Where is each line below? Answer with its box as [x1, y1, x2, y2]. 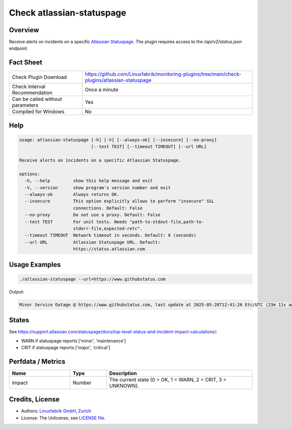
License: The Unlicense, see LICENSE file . [21, 415, 106, 421]
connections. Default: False [73, 205, 143, 211]
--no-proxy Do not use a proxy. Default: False [24, 212, 161, 218]
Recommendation [12, 89, 53, 96]
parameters [12, 102, 38, 109]
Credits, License [9, 395, 60, 404]
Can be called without [12, 96, 62, 102]
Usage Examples [9, 260, 61, 269]
